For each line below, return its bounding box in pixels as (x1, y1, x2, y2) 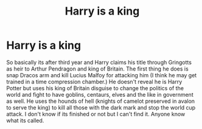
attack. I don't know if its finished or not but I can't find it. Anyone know (6, 110, 186, 117)
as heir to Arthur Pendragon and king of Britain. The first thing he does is (6, 65, 189, 72)
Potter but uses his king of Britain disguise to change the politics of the (6, 84, 184, 92)
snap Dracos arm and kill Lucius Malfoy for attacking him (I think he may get (6, 71, 197, 78)
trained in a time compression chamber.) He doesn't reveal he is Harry (6, 78, 183, 85)
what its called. (6, 117, 44, 124)
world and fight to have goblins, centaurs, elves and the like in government (6, 91, 193, 98)
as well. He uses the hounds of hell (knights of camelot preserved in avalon (6, 97, 195, 105)
